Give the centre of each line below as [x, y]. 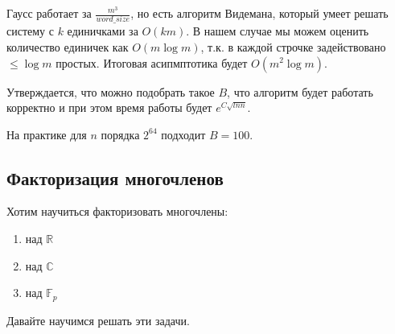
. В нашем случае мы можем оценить [278, 31]
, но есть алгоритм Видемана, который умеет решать [259, 13]
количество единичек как [68, 46]
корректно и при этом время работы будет [109, 107]
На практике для [47, 134]
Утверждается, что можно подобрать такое [111, 91]
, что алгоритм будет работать [300, 91]
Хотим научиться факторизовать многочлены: [117, 211]
